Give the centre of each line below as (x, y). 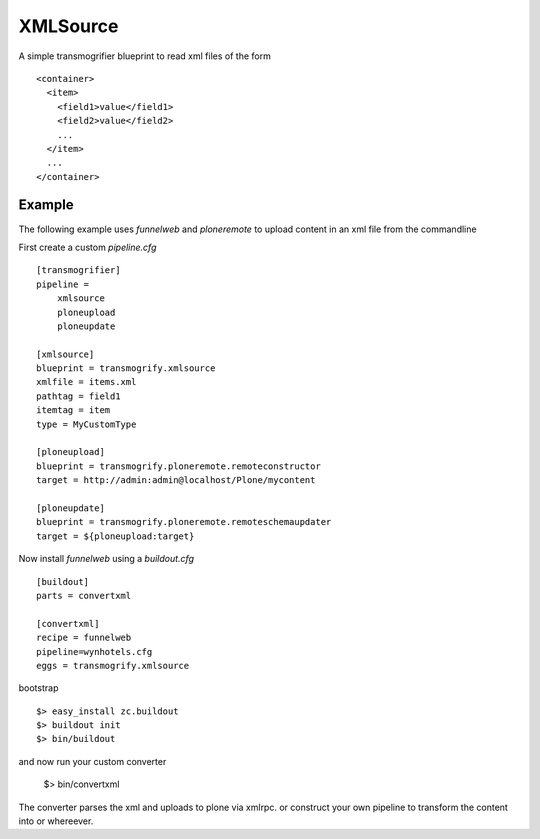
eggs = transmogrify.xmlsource (113, 665)
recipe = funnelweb (84, 638)
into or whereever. (56, 821)
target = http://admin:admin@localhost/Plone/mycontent (176, 480)
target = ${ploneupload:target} (115, 536)
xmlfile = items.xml (86, 382)
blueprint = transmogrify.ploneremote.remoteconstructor (179, 466)
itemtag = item (73, 410)
